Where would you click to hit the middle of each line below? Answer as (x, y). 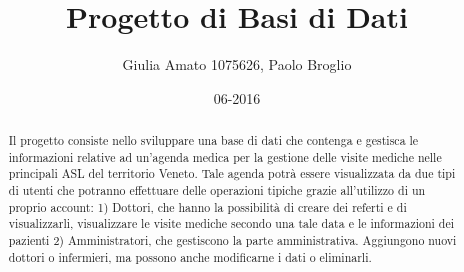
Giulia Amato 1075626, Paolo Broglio (237, 64)
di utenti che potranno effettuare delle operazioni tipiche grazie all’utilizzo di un (217, 190)
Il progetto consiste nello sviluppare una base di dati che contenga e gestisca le (213, 140)
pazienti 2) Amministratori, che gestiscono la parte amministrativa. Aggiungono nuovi (232, 240)
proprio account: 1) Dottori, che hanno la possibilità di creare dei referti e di (207, 206)
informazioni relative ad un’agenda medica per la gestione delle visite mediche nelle (225, 156)
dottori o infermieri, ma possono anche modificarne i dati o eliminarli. (190, 256)
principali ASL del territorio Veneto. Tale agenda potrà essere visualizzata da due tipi (232, 173)
